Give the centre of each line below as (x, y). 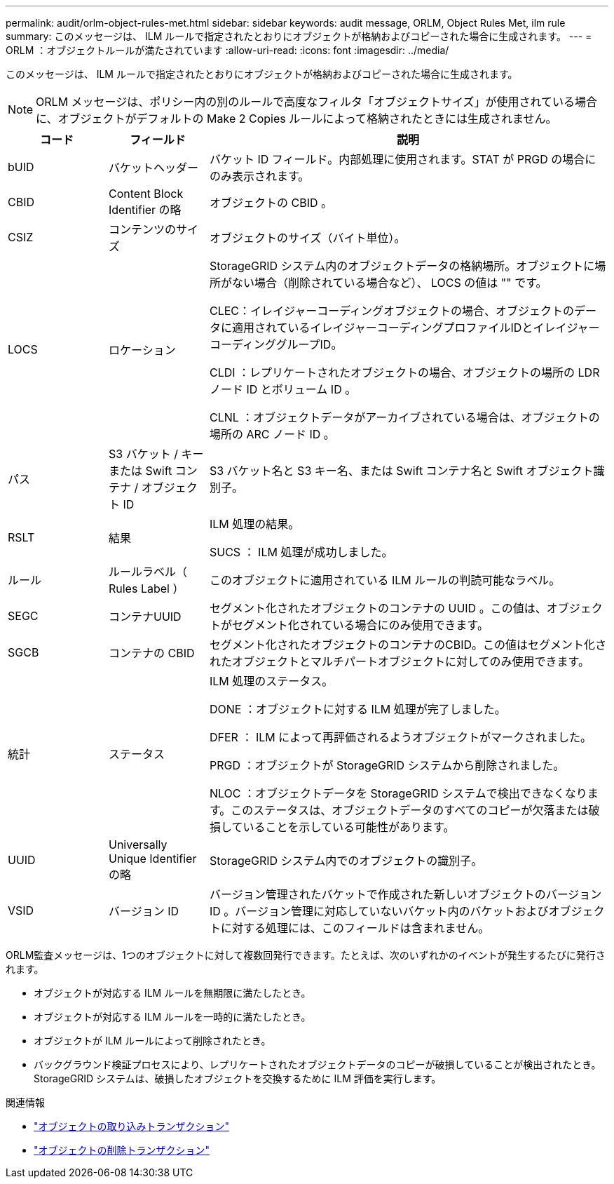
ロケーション (142, 350)
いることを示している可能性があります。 (349, 827)
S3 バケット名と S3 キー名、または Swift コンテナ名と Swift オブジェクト (401, 471)
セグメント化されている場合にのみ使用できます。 (360, 625)
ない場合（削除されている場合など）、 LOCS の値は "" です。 (389, 283)
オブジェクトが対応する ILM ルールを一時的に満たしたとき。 (172, 1017)
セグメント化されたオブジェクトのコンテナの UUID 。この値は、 (378, 608)
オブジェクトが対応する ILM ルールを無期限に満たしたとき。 (172, 993)
